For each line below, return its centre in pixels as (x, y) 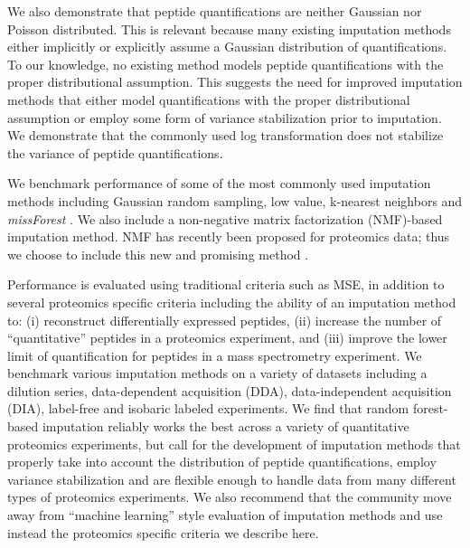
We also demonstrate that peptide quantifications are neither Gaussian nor (215, 11)
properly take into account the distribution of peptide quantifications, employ (222, 462)
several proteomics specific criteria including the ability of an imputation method (232, 302)
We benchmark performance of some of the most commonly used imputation (219, 183)
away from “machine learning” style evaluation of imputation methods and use (225, 515)
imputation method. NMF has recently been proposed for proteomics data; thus (229, 236)
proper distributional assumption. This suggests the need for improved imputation (235, 82)
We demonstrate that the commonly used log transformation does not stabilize (226, 135)
